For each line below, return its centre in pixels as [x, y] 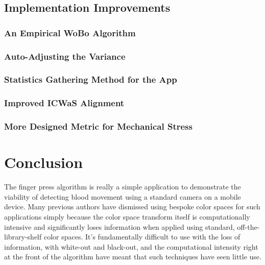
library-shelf [23, 237]
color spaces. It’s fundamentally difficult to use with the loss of [142, 237]
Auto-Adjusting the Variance [65, 56]
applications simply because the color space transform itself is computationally [127, 216]
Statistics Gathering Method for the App [91, 79]
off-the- [248, 226]
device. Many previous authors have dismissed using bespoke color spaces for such [132, 207]
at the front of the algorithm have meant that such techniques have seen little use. [133, 257]
